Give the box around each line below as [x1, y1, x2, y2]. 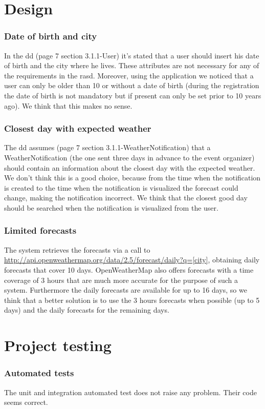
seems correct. [4, 397, 48, 407]
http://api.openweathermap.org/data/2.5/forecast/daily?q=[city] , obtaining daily [4, 254, 260, 265]
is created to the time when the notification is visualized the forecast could [4, 182, 238, 193]
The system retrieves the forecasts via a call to [4, 244, 150, 255]
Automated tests [4, 366, 74, 379]
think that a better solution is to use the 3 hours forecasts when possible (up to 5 [4, 294, 260, 305]
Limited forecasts [4, 224, 77, 237]
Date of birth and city [4, 30, 97, 43]
